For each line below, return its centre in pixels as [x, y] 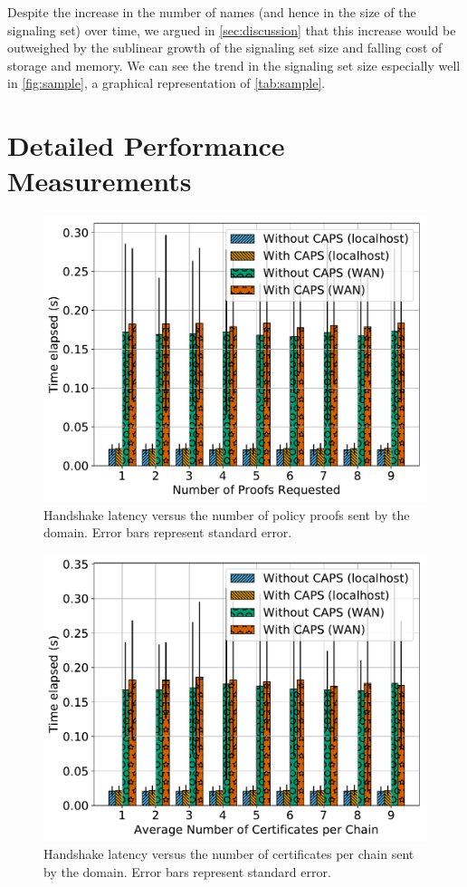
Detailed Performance [146, 145]
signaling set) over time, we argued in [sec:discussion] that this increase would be [232, 29]
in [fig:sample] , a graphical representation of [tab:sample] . [167, 83]
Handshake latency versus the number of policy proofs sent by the [227, 514]
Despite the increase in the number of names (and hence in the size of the [212, 12]
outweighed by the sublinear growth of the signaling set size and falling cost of [225, 48]
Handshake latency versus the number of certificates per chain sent [229, 854]
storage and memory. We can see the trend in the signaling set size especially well [234, 65]
